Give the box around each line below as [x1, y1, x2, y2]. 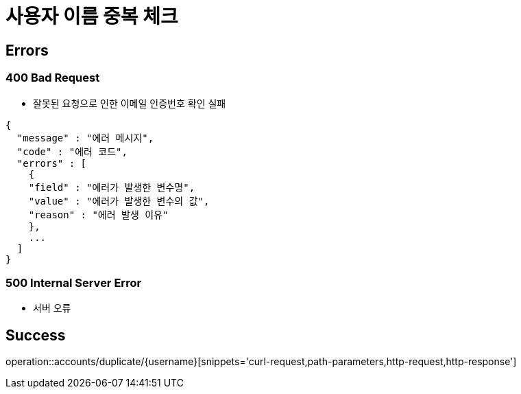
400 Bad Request [5, 71, 100, 85]
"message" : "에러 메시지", [16, 132, 154, 143]
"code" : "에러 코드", [16, 146, 128, 157]
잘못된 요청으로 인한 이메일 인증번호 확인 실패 [33, 97, 226, 109]
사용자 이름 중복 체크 [5, 5, 178, 28]
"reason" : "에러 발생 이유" [28, 209, 169, 220]
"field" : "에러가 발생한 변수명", [28, 181, 195, 193]
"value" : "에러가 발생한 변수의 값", [28, 195, 210, 207]
